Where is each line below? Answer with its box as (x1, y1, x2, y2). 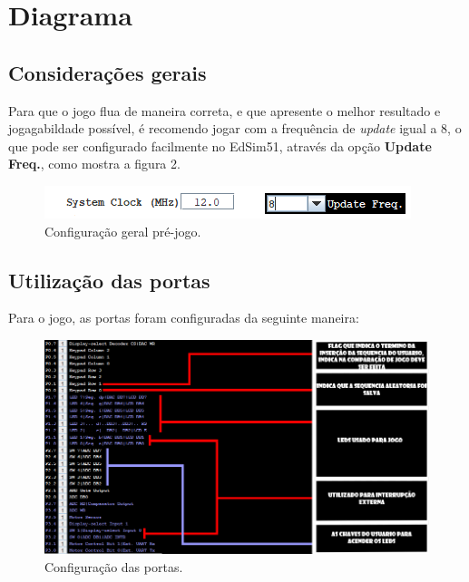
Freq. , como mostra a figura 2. (8, 154, 181, 173)
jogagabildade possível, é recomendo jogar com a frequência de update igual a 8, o (8, 119, 462, 138)
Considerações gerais (8, 58, 207, 86)
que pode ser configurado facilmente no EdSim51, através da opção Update (8, 136, 432, 155)
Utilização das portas (8, 266, 210, 294)
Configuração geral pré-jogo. (44, 221, 201, 240)
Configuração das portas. (44, 557, 183, 576)
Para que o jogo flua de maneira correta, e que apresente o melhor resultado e (8, 101, 441, 120)
